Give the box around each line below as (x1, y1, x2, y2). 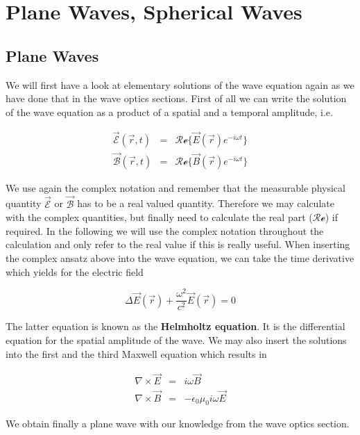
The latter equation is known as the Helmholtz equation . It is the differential (6, 319, 345, 334)
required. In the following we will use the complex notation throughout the (6, 223, 324, 238)
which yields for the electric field (6, 264, 144, 279)
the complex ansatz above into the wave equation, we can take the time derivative (6, 251, 354, 265)
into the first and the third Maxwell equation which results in (6, 346, 267, 361)
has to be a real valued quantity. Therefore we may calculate (77, 196, 334, 211)
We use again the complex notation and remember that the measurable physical (6, 180, 345, 195)
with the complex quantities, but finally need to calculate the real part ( (6, 210, 313, 224)
